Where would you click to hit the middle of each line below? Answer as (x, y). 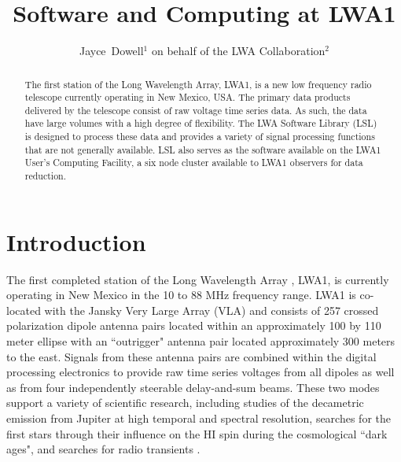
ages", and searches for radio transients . (103, 449)
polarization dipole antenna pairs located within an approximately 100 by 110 (194, 325)
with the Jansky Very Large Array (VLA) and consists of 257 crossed (212, 310)
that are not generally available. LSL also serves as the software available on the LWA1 (203, 149)
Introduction (76, 241)
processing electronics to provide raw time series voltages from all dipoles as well (200, 372)
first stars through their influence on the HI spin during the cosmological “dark (197, 433)
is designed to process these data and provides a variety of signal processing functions (200, 137)
